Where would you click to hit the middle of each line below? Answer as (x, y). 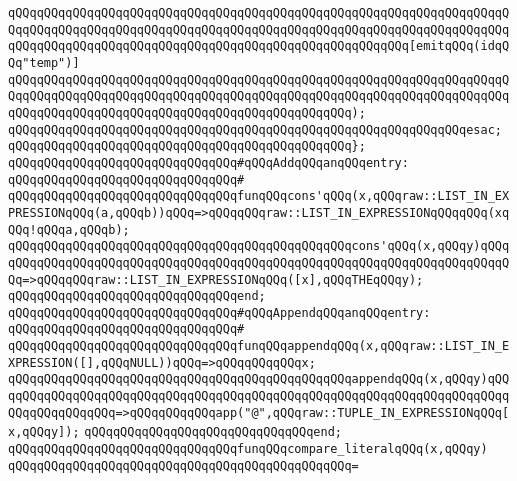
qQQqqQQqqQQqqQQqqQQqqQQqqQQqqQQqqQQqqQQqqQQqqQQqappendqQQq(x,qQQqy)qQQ (259, 379)
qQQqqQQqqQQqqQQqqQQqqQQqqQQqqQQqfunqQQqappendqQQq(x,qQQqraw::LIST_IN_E (259, 346)
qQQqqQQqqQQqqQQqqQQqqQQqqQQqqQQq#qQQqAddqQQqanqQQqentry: (208, 162)
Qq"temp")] (44, 62)
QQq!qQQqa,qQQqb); (69, 229)
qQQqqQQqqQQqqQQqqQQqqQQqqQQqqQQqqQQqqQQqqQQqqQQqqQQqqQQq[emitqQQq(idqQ (259, 46)
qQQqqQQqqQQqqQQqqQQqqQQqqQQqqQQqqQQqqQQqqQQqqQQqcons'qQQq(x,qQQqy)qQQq (259, 246)
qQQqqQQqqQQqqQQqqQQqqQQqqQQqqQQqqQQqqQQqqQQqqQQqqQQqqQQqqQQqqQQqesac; (255, 129)
